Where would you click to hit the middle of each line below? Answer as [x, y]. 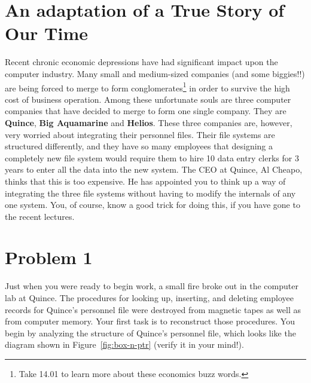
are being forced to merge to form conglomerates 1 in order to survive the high [147, 87]
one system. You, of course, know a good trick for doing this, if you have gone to [153, 205]
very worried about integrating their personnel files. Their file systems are [140, 134]
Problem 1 [49, 257]
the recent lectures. [40, 216]
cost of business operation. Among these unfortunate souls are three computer [148, 99]
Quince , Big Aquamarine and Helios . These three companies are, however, [149, 122]
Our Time [46, 33]
